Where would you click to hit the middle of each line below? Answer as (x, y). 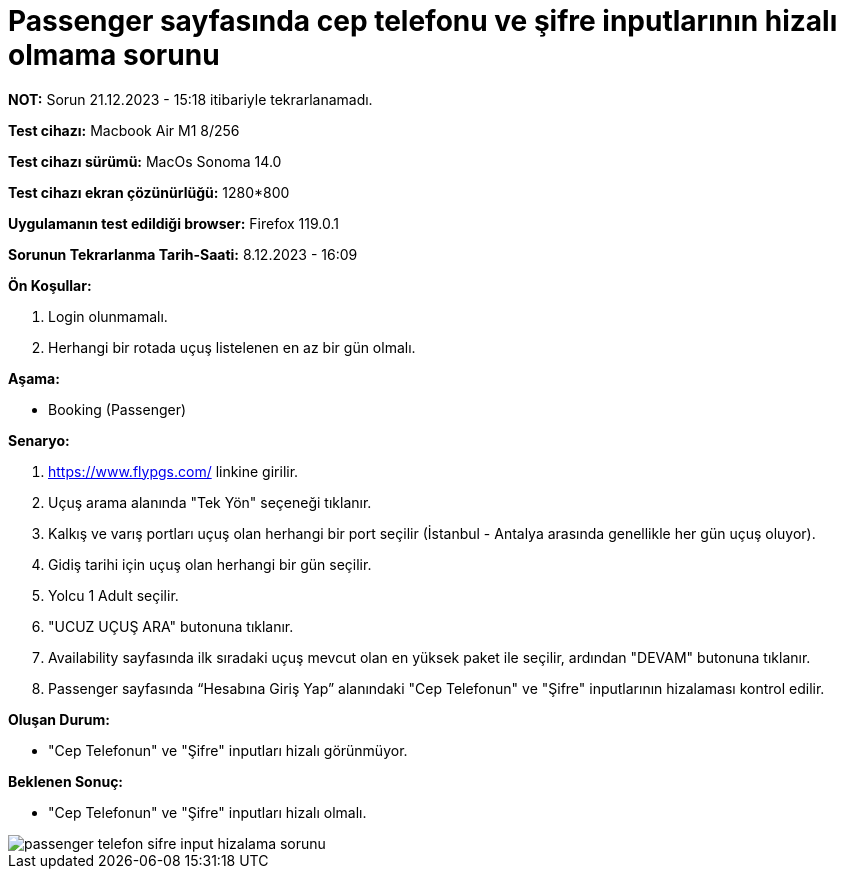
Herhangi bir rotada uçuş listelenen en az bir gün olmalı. (232, 347)
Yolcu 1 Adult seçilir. (113, 595)
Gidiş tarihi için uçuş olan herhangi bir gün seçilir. (210, 564)
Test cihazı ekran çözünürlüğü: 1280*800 (149, 192)
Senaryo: (39, 440)
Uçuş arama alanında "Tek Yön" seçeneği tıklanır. (210, 502)
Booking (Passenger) (117, 409)
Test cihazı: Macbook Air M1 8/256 (124, 130)
